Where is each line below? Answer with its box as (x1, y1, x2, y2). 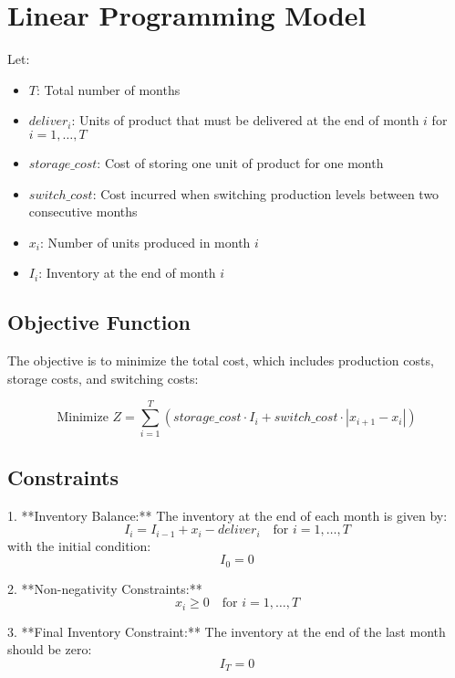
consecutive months (28, 202, 138, 221)
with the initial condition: (7, 535, 151, 555)
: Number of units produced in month (39, 232, 251, 251)
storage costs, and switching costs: (7, 368, 199, 387)
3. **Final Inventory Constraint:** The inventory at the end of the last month (7, 621, 446, 641)
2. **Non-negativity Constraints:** (7, 578, 202, 598)
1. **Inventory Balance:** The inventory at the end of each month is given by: (7, 505, 448, 524)
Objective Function (7, 308, 191, 336)
